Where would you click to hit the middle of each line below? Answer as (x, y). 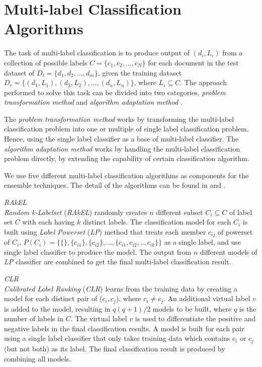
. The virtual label (99, 318)
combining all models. (38, 358)
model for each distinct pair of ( (53, 298)
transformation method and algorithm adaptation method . (93, 102)
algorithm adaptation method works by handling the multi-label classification (122, 148)
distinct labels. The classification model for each (157, 222)
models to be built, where (192, 308)
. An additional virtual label (207, 298)
